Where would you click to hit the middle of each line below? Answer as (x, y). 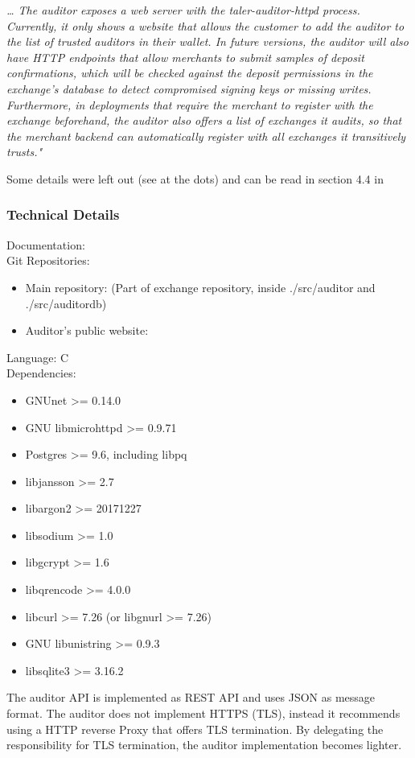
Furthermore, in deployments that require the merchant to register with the (190, 104)
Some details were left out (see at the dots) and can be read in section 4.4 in (195, 178)
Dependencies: (41, 373)
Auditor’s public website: (87, 330)
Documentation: (46, 244)
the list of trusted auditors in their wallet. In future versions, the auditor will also (207, 41)
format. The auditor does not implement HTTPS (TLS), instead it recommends (203, 713)
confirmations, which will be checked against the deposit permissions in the (190, 73)
